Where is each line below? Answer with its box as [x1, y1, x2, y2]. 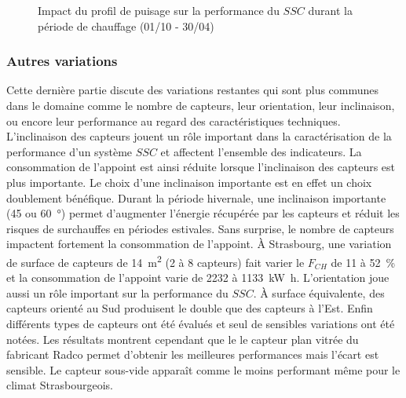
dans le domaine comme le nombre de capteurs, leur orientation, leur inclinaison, [6, 97, 395, 113]
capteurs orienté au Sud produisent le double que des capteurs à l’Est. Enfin [6, 300, 373, 316]
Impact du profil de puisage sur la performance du [38, 2, 280, 18]
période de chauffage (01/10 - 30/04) [38, 17, 214, 34]
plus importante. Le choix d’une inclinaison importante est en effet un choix [6, 173, 372, 190]
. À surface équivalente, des [253, 284, 385, 301]
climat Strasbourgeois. [6, 377, 113, 393]
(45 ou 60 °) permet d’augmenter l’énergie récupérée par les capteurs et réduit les [6, 205, 400, 221]
